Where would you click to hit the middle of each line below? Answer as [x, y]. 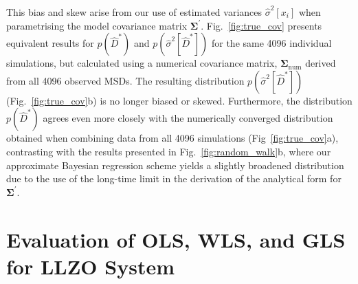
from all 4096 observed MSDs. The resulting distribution [125, 80]
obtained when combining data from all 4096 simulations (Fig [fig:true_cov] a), [172, 138]
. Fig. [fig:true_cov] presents [261, 25]
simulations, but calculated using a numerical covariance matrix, [142, 63]
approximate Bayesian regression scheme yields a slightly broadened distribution [175, 165]
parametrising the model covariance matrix [97, 25]
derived [321, 63]
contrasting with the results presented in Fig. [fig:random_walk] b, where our [169, 151]
